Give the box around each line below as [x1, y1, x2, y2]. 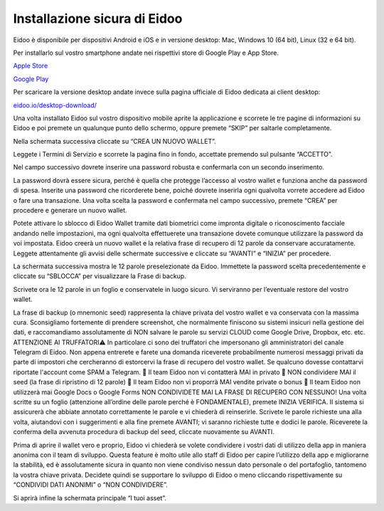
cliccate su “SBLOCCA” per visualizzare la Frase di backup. [13, 272, 186, 280]
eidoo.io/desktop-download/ [13, 100, 97, 110]
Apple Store [13, 61, 48, 70]
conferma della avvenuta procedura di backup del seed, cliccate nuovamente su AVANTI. [13, 428, 275, 436]
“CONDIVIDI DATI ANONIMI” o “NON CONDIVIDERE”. [13, 480, 169, 489]
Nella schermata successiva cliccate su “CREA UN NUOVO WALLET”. [13, 137, 216, 145]
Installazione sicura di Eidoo [13, 11, 183, 26]
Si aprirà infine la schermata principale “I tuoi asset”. [13, 493, 167, 502]
